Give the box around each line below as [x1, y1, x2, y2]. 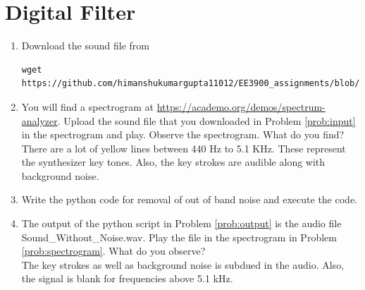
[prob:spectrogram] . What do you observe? [21, 243, 206, 258]
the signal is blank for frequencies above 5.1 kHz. [21, 271, 233, 286]
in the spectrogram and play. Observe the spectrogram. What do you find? [21, 127, 345, 142]
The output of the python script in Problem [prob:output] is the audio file [21, 216, 342, 231]
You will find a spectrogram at [21, 99, 154, 114]
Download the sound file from [21, 38, 149, 53]
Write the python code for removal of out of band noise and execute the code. [21, 192, 357, 207]
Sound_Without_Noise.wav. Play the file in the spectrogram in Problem [21, 229, 337, 244]
